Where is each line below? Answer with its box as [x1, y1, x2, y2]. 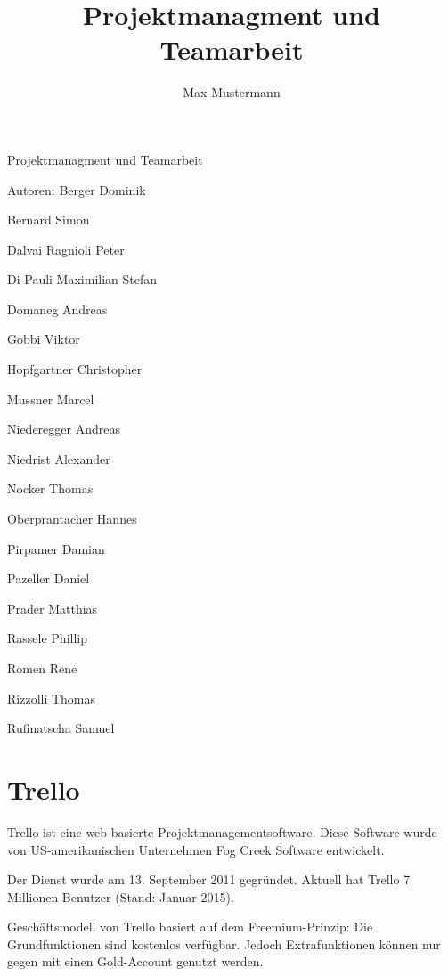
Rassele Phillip [7, 629, 87, 647]
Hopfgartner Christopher [7, 360, 143, 378]
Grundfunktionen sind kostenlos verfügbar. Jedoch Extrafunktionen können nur [7, 934, 441, 953]
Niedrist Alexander [7, 449, 110, 468]
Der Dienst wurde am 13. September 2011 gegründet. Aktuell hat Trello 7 [7, 870, 411, 889]
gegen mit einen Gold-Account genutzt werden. [7, 952, 264, 971]
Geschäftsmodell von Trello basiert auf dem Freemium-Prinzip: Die [7, 917, 373, 936]
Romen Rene [7, 659, 77, 677]
